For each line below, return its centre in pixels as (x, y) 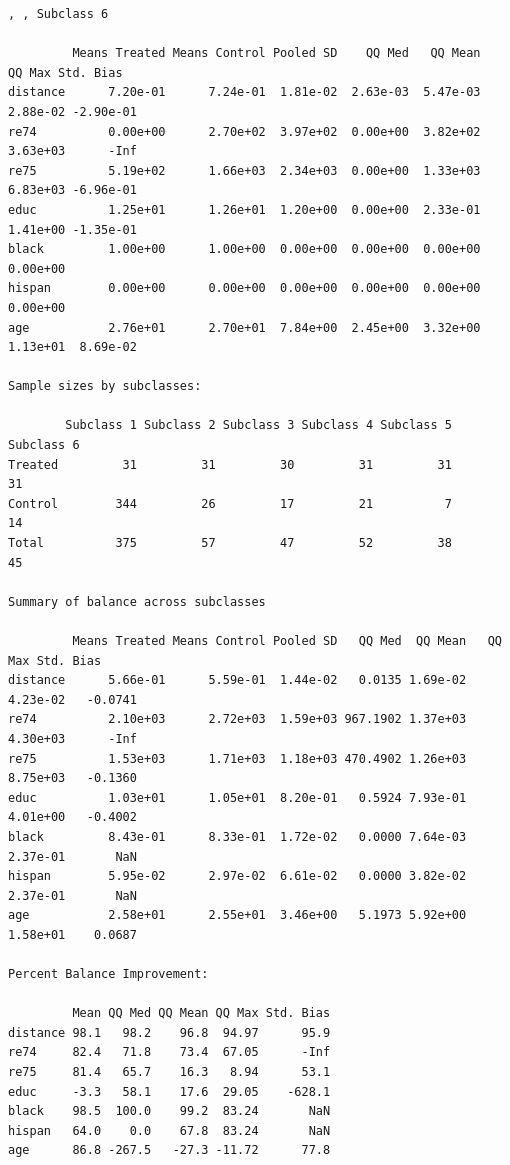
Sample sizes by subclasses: (105, 386)
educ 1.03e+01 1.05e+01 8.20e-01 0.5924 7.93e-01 (237, 797)
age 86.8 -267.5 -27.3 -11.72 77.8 (169, 1150)
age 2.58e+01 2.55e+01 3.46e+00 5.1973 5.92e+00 (237, 915)
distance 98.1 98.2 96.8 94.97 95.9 (169, 1032)
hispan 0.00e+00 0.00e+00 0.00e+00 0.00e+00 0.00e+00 (244, 288)
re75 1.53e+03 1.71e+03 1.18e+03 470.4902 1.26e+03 (237, 758)
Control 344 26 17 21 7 (230, 503)
